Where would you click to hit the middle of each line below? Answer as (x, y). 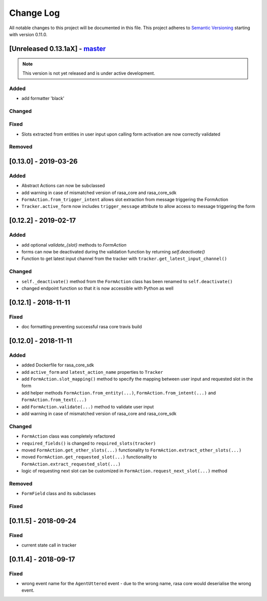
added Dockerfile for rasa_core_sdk (58, 365)
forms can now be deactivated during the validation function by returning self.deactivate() (113, 252)
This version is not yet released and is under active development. (89, 73)
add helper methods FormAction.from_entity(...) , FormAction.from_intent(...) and (119, 393)
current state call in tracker (49, 545)
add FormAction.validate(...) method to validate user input (88, 406)
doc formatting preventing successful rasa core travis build (82, 327)
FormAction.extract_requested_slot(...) (71, 464)
